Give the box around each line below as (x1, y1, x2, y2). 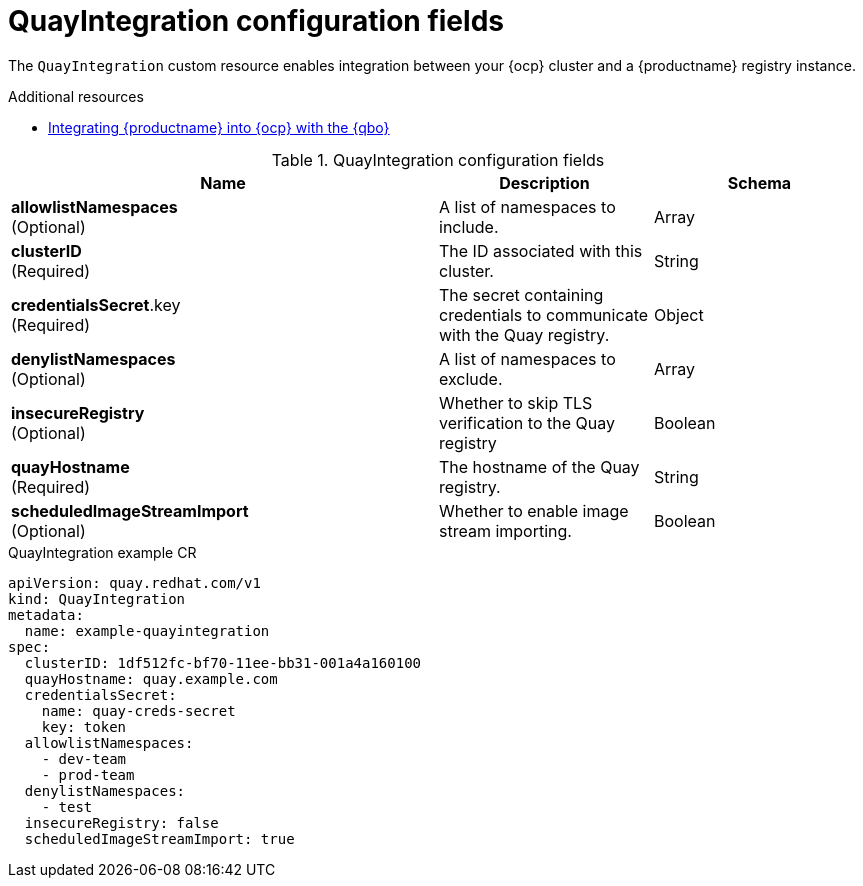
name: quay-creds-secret (41, 702, 236, 719)
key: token (41, 718, 127, 735)
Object (654, 304, 704, 325)
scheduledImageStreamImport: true (24, 830, 295, 847)
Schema (727, 172, 792, 193)
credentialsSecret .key (11, 294, 181, 315)
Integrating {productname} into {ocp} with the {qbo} (48, 118, 390, 136)
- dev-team (41, 750, 127, 767)
